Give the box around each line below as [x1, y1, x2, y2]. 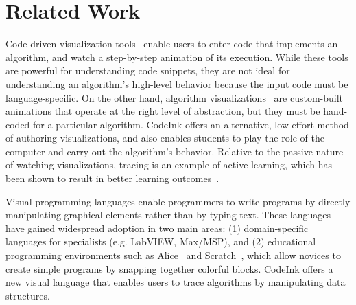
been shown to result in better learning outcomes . [5, 171, 219, 185]
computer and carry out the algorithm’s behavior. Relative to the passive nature [5, 144, 344, 158]
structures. [5, 288, 50, 302]
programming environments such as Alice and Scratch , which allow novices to [5, 248, 341, 262]
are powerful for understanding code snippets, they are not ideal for [5, 63, 290, 78]
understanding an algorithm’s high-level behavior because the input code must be [5, 76, 348, 91]
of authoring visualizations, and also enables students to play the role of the [5, 131, 324, 145]
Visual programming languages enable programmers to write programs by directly [5, 194, 351, 208]
